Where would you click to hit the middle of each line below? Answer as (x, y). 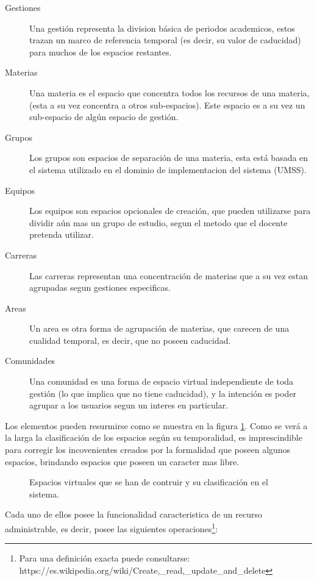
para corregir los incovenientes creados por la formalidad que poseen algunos (148, 450)
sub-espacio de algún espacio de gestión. (104, 117)
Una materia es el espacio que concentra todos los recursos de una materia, (169, 92)
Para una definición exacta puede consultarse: (105, 558)
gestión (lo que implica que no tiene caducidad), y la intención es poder (163, 393)
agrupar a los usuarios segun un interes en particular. (129, 405)
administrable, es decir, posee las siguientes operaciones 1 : (112, 528)
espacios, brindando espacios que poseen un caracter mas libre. (122, 461)
